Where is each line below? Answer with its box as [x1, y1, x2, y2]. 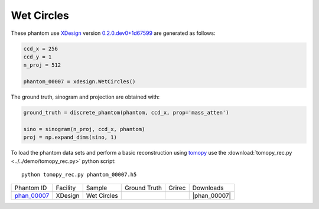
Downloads [192, 184, 224, 192]
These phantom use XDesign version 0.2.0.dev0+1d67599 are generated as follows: [11, 30, 216, 37]
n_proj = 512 [23, 62, 61, 68]
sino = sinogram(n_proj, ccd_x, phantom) [23, 126, 145, 132]
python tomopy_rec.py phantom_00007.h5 [21, 171, 137, 178]
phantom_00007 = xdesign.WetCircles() [23, 79, 136, 85]
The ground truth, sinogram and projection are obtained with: [11, 93, 160, 100]
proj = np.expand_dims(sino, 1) [23, 134, 118, 141]
